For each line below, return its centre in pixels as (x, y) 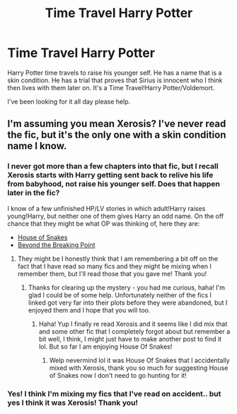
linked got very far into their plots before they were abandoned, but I (128, 303)
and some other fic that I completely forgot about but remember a (134, 331)
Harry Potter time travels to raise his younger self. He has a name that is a (115, 72)
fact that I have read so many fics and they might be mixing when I (115, 266)
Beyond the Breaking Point (56, 245)
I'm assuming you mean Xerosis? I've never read (117, 124)
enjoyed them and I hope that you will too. (89, 310)
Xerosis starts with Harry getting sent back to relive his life (110, 175)
